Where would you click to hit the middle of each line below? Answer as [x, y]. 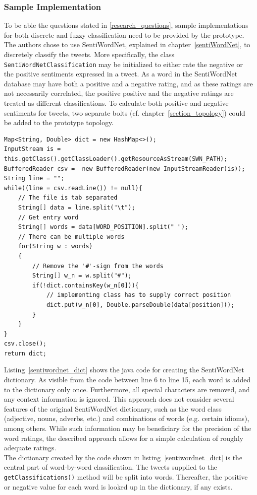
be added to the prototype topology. [59, 122]
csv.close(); [25, 344]
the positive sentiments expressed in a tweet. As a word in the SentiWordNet [121, 74]
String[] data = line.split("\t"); [77, 207]
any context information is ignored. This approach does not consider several [119, 399]
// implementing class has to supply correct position [139, 295]
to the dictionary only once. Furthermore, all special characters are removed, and [127, 389]
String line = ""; [34, 178]
